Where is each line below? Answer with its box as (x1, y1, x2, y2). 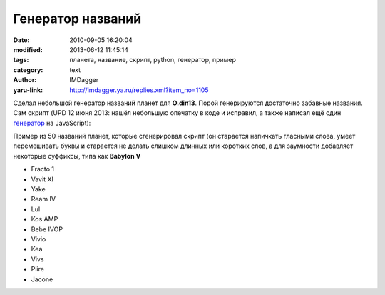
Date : (13, 36, 30, 44)
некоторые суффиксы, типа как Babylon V (13, 151, 141, 160)
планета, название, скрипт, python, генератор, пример (69, 56, 237, 64)
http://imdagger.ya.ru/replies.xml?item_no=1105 (69, 86, 209, 94)
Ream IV (31, 195, 56, 204)
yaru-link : (13, 86, 43, 94)
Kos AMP (31, 215, 58, 224)
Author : (13, 76, 37, 84)
